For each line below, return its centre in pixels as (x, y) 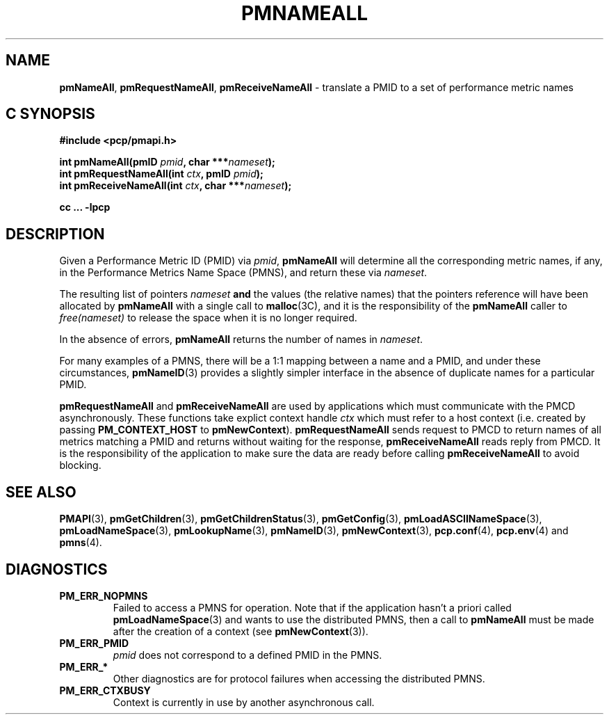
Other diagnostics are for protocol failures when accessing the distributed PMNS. (299, 678)
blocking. (80, 465)
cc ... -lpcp (85, 207)
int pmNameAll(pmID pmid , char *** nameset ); (167, 162)
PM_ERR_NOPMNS (104, 595)
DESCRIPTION (55, 234)
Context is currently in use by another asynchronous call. (244, 702)
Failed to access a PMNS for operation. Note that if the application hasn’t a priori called (312, 607)
